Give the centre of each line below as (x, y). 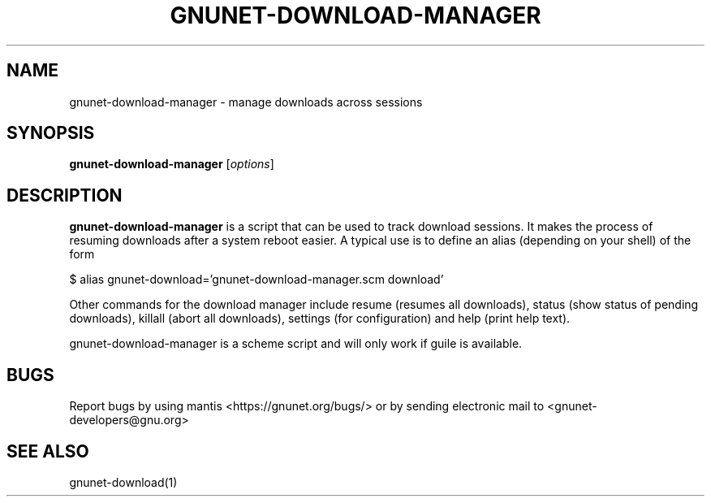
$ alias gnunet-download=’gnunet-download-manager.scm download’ (256, 280)
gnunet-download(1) (123, 482)
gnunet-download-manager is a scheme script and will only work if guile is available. (296, 344)
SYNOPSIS (51, 133)
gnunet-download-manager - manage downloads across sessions (246, 102)
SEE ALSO (48, 451)
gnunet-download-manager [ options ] (172, 164)
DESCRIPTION (65, 195)
